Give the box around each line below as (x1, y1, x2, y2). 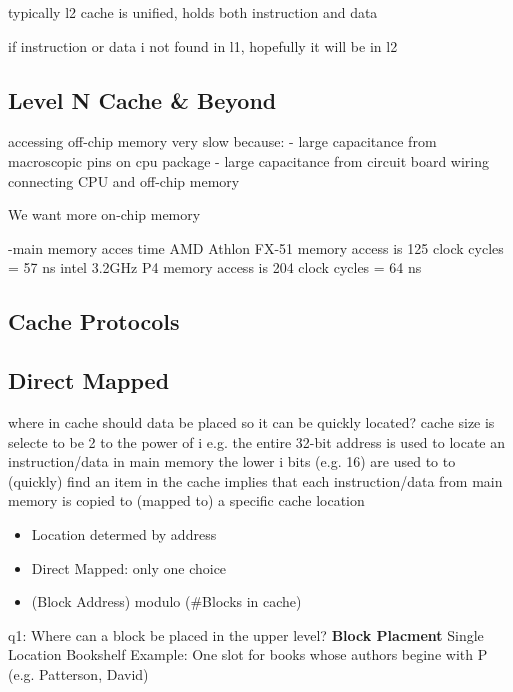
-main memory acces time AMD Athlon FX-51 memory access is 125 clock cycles (8, 237, 504, 258)
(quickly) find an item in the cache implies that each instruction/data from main (8, 470, 503, 491)
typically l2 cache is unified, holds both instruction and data (8, 2, 378, 22)
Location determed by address (31, 523, 217, 544)
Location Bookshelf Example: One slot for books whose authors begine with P (8, 644, 488, 665)
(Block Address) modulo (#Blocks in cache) (31, 591, 302, 612)
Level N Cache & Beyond (8, 84, 277, 115)
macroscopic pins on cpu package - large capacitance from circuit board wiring (8, 150, 490, 171)
